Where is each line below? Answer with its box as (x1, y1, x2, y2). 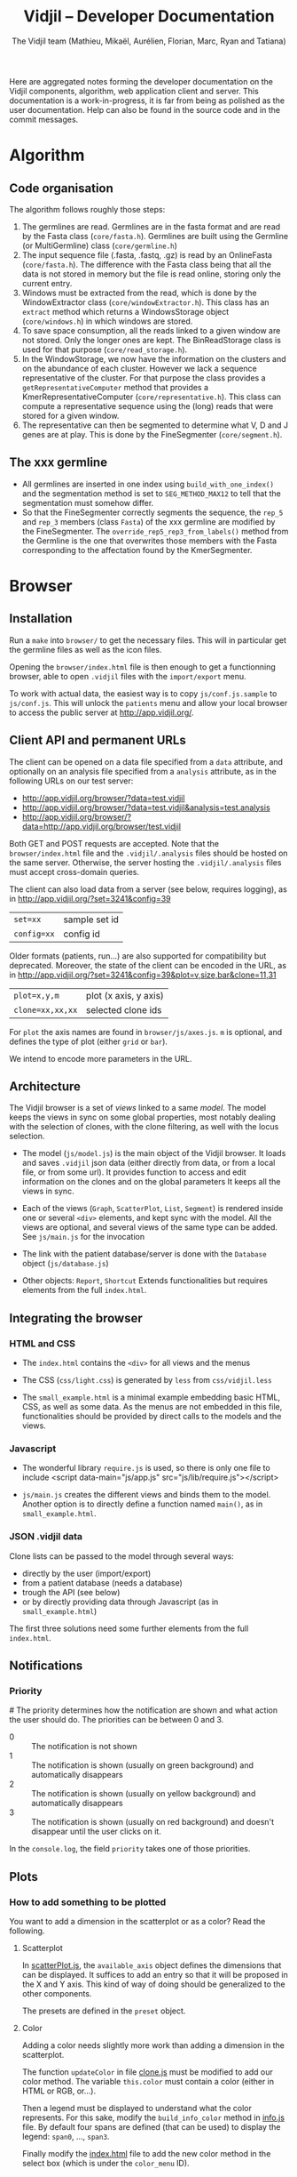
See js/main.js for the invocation (21, 1232, 145, 1242)
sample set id (63, 913, 120, 926)
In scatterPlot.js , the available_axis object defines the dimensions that (21, 1960, 282, 1971)
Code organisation (9, 181, 113, 196)
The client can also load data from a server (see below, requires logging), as (9, 883, 288, 895)
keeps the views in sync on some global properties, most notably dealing (9, 1112, 277, 1122)
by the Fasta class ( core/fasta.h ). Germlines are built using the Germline (21, 230, 289, 241)
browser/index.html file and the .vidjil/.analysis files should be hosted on (9, 848, 288, 858)
